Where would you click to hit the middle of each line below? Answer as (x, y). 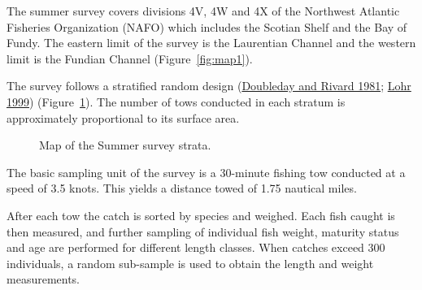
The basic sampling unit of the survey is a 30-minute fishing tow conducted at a (206, 172)
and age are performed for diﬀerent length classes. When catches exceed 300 (196, 247)
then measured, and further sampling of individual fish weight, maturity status (203, 231)
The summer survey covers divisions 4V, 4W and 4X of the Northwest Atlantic (203, 11)
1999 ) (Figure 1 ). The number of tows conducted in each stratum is (176, 101)
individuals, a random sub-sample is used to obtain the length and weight (190, 263)
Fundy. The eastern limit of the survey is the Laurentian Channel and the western (211, 43)
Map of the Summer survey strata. (125, 145)
